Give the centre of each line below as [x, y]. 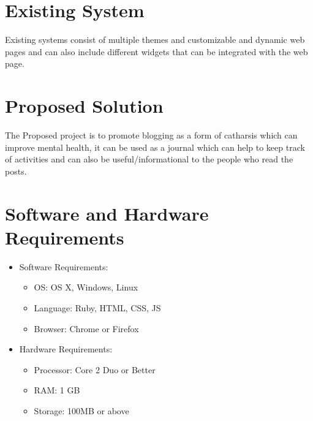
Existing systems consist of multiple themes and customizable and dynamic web [155, 40]
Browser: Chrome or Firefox [86, 328]
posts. [16, 171]
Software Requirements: [64, 266]
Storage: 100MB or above [81, 410]
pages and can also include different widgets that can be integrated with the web [156, 51]
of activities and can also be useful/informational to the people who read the [149, 159]
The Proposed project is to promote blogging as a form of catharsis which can [151, 135]
